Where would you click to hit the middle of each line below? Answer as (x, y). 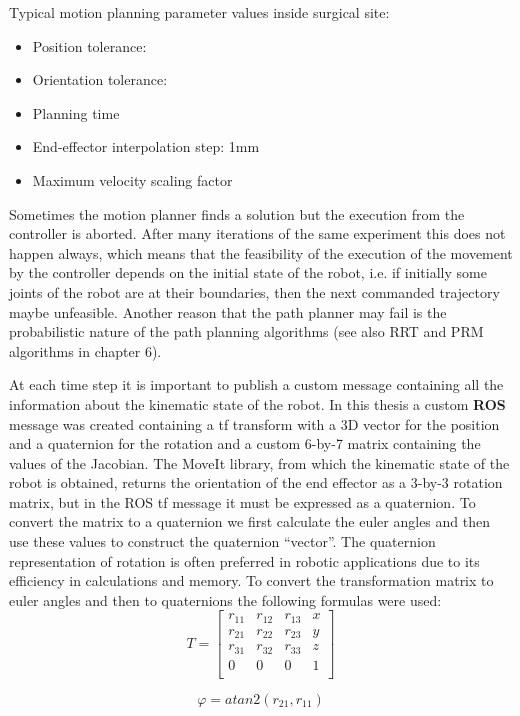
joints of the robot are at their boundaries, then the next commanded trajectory (254, 291)
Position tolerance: (89, 45)
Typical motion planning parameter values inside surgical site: (199, 12)
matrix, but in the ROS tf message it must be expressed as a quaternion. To (242, 501)
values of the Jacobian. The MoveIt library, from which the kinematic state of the (259, 462)
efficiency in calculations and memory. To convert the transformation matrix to (251, 580)
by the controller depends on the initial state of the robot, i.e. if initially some (248, 272)
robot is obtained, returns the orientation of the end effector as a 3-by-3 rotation (256, 482)
